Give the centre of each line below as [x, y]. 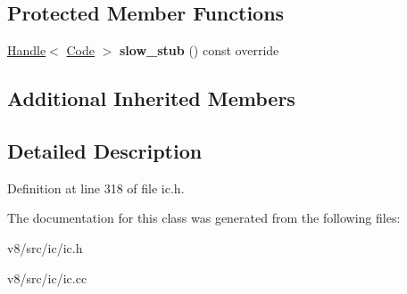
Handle [27, 50]
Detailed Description [105, 150]
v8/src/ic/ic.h [45, 247]
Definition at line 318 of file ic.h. [96, 188]
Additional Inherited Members [151, 98]
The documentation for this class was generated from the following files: [204, 218]
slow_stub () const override [199, 50]
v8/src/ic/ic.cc [47, 278]
